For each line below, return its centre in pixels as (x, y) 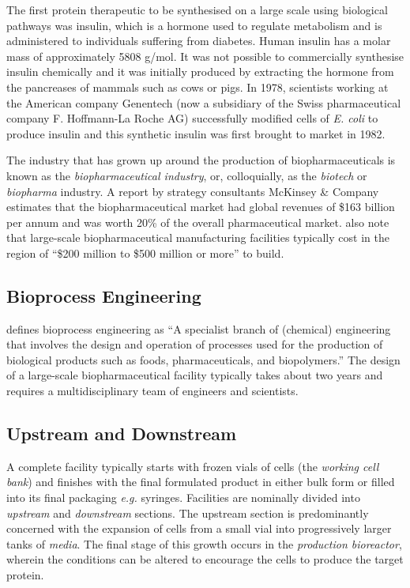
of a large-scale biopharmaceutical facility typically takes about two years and (195, 375)
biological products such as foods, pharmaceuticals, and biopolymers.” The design (203, 359)
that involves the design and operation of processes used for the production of (195, 344)
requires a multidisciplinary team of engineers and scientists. (152, 391)
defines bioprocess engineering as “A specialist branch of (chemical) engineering (199, 328)
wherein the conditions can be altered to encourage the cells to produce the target (205, 559)
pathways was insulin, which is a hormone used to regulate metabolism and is (194, 25)
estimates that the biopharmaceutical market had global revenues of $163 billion (201, 207)
